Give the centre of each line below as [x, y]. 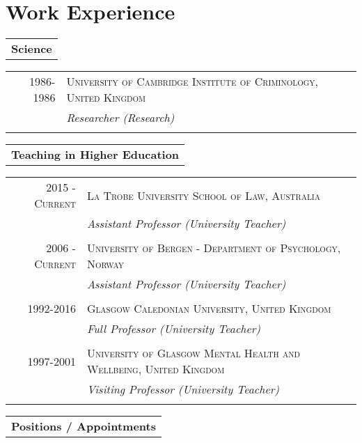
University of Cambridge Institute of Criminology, [192, 81]
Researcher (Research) [120, 118]
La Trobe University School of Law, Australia [204, 195]
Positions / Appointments [84, 426]
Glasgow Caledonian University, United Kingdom [209, 309]
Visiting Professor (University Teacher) [183, 389]
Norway [105, 264]
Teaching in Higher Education [95, 155]
